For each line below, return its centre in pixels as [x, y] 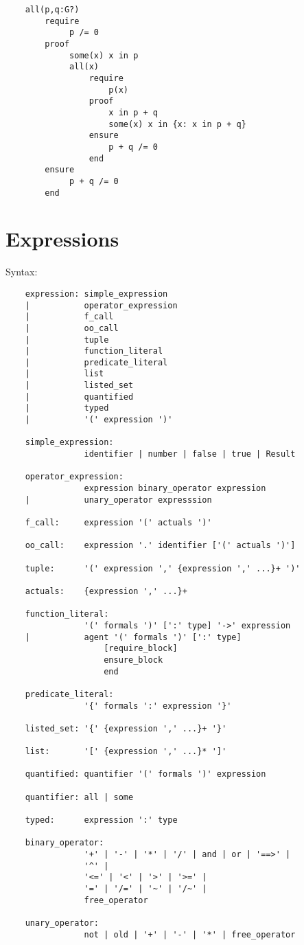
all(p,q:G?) [52, 10]
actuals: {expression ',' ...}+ [106, 591]
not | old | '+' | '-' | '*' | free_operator [190, 934]
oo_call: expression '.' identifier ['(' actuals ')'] [160, 546]
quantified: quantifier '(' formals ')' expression [145, 774]
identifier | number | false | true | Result [190, 454]
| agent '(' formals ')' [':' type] [133, 637]
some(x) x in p [104, 55]
